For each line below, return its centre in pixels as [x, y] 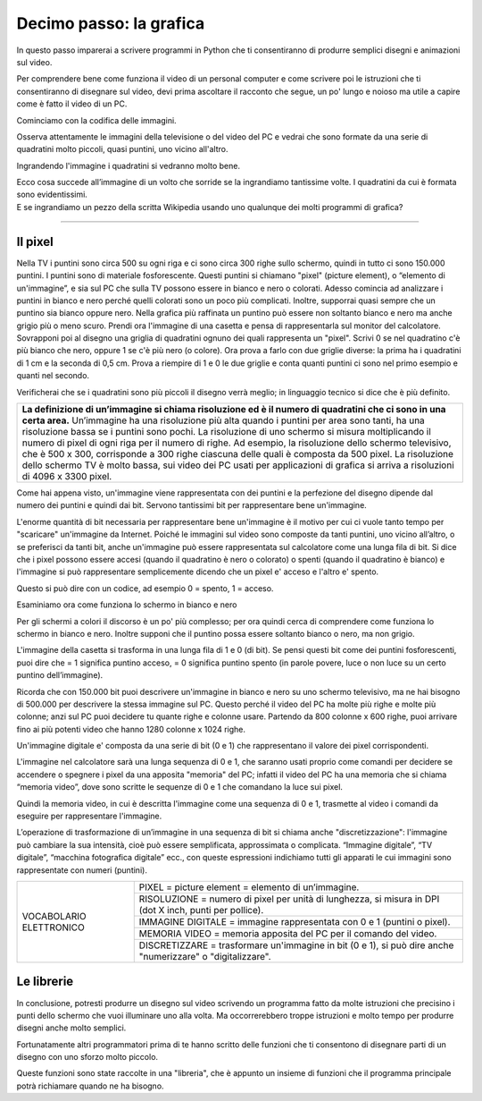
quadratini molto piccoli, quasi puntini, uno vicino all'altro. [122, 149]
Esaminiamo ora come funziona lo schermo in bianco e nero [127, 605]
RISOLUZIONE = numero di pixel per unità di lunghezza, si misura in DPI [289, 899]
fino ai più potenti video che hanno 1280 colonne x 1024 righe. [131, 729]
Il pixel [35, 241]
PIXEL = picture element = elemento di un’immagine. [249, 887]
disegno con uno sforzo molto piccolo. [87, 1057]
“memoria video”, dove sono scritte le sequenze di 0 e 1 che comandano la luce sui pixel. [180, 787]
